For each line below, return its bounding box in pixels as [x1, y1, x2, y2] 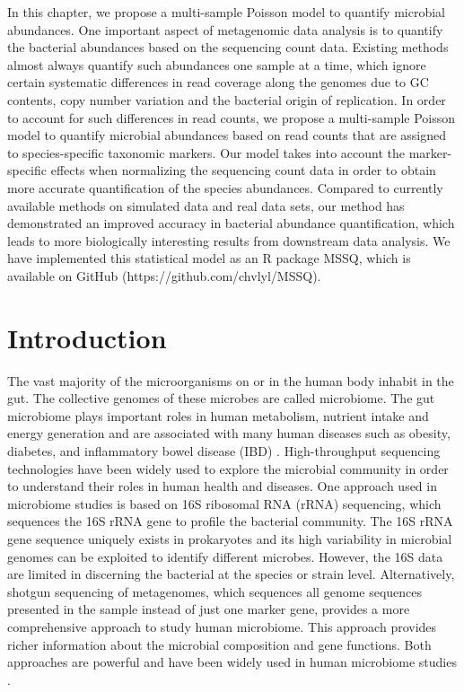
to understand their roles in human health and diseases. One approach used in [7, 477, 437, 495]
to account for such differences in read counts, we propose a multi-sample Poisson [7, 108, 455, 127]
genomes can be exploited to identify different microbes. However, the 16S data [7, 547, 443, 565]
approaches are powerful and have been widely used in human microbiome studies [7, 653, 457, 671]
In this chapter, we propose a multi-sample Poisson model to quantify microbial [7, 3, 445, 21]
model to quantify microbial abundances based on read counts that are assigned [7, 126, 446, 145]
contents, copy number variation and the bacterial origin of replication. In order [7, 90, 446, 109]
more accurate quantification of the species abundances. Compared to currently [7, 178, 443, 197]
